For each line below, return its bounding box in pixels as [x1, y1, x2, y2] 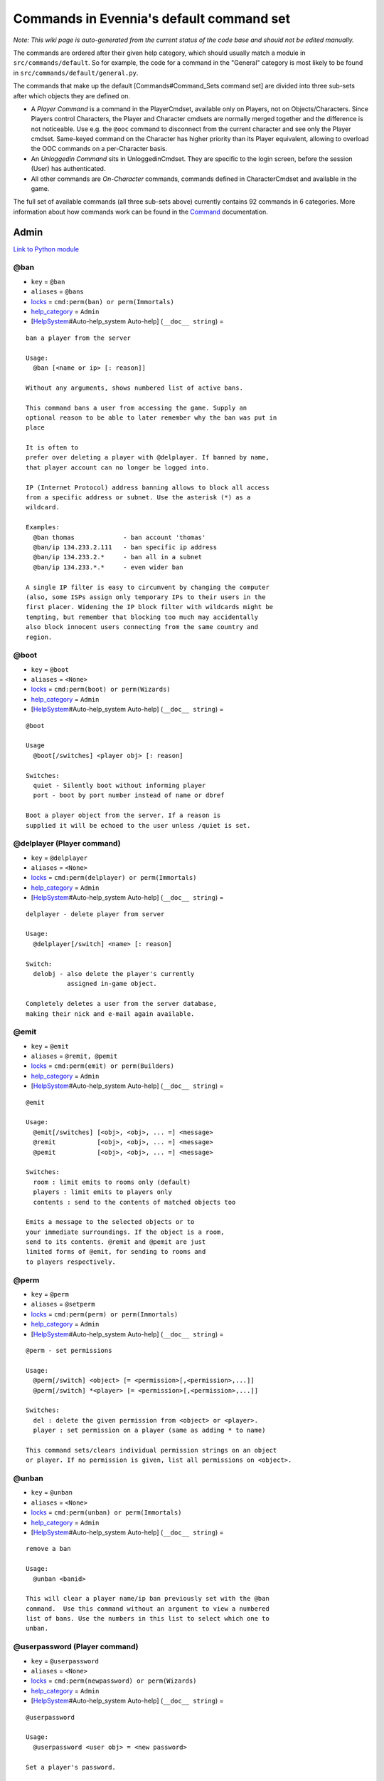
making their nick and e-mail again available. [26, 1009, 195, 1018]
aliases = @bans [31, 287, 85, 296]
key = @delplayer [31, 853, 88, 862]
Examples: [26, 524, 60, 531]
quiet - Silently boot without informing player [33, 781, 206, 789]
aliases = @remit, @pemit [31, 1052, 118, 1061]
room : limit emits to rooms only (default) [33, 1178, 191, 1186]
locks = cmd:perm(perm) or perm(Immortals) [31, 1309, 178, 1318]
